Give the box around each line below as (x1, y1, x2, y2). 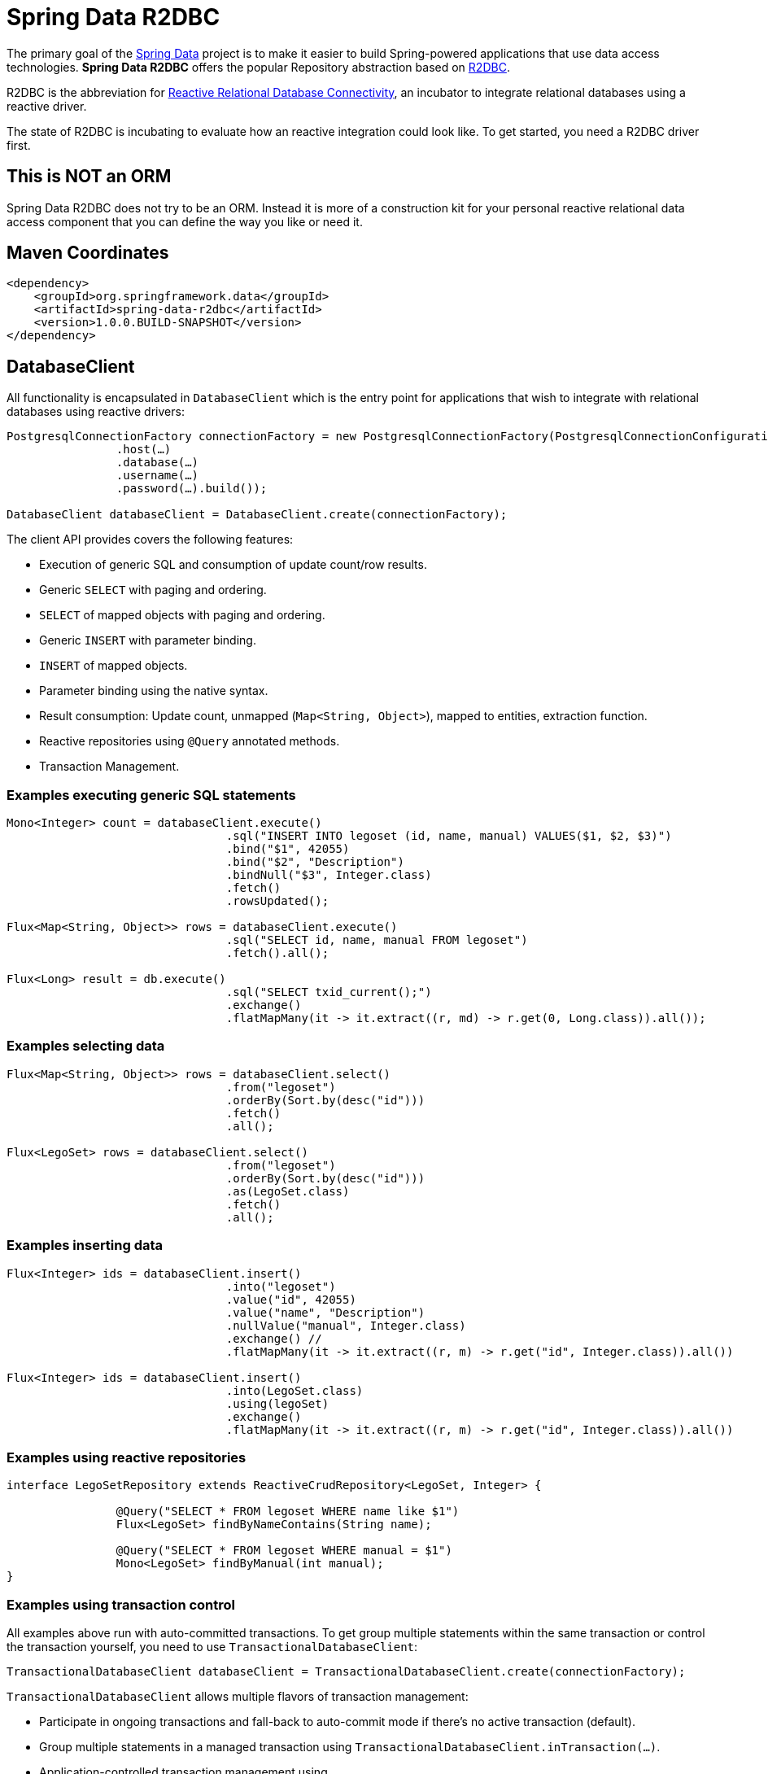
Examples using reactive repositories (7, 1448, 247, 1466)
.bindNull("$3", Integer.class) (225, 868, 432, 882)
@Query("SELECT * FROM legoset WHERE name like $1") (116, 1505, 460, 1518)
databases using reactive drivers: (7, 404, 185, 419)
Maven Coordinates (7, 243, 169, 264)
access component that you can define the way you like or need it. (7, 214, 363, 229)
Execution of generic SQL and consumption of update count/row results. (39, 557, 427, 572)
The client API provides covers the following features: (7, 532, 294, 547)
